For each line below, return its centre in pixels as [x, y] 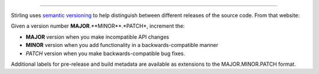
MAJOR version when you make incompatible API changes [97, 37]
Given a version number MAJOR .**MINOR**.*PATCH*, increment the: [98, 26]
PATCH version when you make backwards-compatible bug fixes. [105, 53]
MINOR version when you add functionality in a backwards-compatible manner [122, 45]
